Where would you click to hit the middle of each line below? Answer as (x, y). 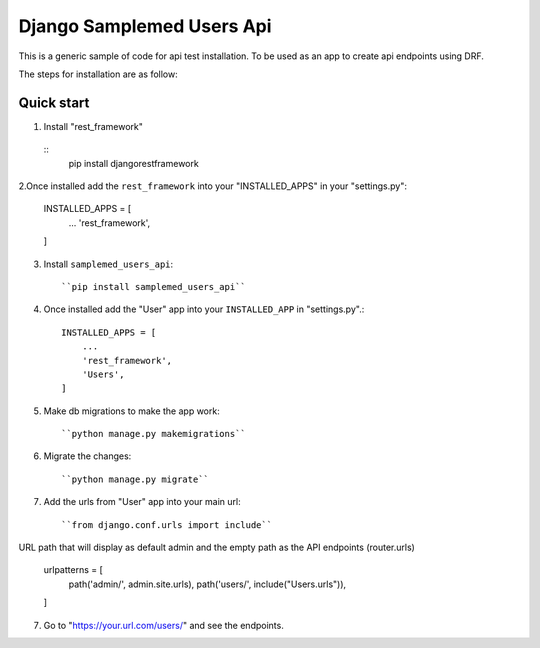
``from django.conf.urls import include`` (167, 524)
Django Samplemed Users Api (145, 26)
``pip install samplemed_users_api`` (154, 286)
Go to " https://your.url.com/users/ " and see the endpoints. (163, 625)
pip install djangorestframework (133, 163)
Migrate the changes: (87, 456)
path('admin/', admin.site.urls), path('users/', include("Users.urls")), (207, 584)
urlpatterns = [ (73, 570)
